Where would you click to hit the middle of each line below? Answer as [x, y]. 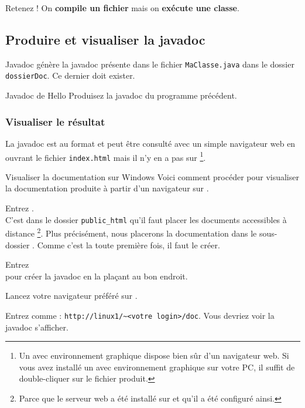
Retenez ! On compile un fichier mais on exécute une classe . [122, 8]
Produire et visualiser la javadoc [105, 39]
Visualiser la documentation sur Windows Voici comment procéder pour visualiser [152, 176]
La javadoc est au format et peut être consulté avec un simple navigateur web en [150, 143]
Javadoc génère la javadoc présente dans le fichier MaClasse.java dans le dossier [150, 64]
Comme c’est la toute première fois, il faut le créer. [128, 245]
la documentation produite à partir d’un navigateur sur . [107, 188]
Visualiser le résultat [55, 121]
